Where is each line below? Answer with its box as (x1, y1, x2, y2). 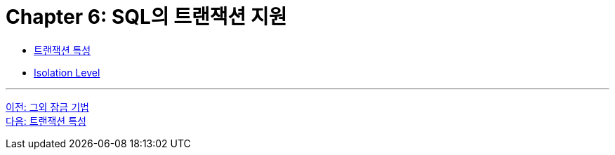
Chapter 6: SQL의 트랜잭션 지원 (6, 5, 287, 29)
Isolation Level (34, 66, 100, 79)
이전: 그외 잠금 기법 (6, 100, 89, 113)
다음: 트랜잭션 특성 (6, 114, 86, 127)
